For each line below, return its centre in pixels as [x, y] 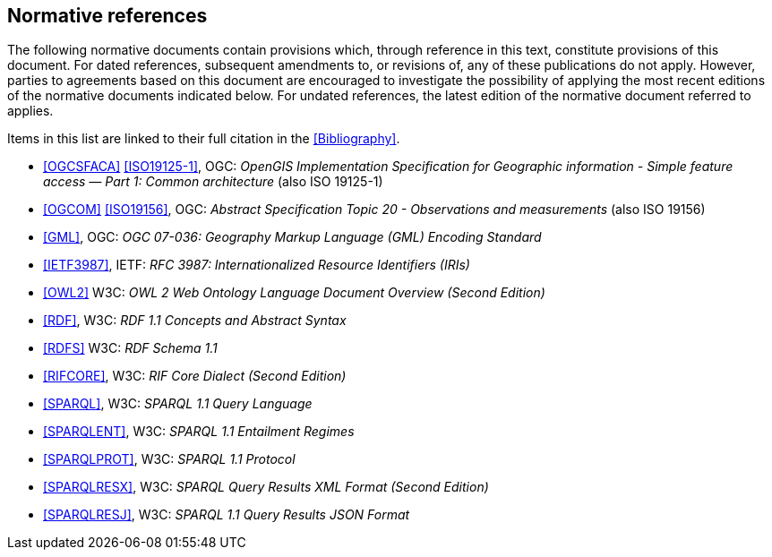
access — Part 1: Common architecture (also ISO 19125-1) [213, 182]
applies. [30, 111]
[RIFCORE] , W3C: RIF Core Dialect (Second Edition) [195, 376]
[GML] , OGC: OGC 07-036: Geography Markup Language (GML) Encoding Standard [292, 237]
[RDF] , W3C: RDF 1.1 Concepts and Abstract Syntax [195, 321]
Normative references [107, 16]
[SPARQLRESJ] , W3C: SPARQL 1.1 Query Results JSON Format [227, 515]
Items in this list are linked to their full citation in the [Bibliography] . [204, 139]
